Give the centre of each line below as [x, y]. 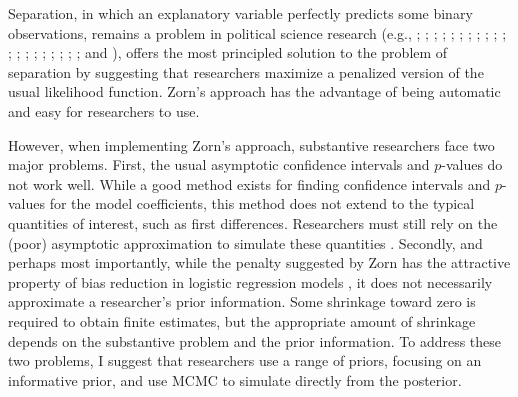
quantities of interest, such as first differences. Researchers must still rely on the [253, 222]
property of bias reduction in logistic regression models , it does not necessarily [250, 281]
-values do [472, 164]
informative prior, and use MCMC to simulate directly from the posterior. [235, 379]
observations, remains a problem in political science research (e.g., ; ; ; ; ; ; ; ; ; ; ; [257, 32]
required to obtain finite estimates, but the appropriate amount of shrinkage [242, 320]
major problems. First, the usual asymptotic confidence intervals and [219, 164]
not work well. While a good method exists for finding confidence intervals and [249, 183]
